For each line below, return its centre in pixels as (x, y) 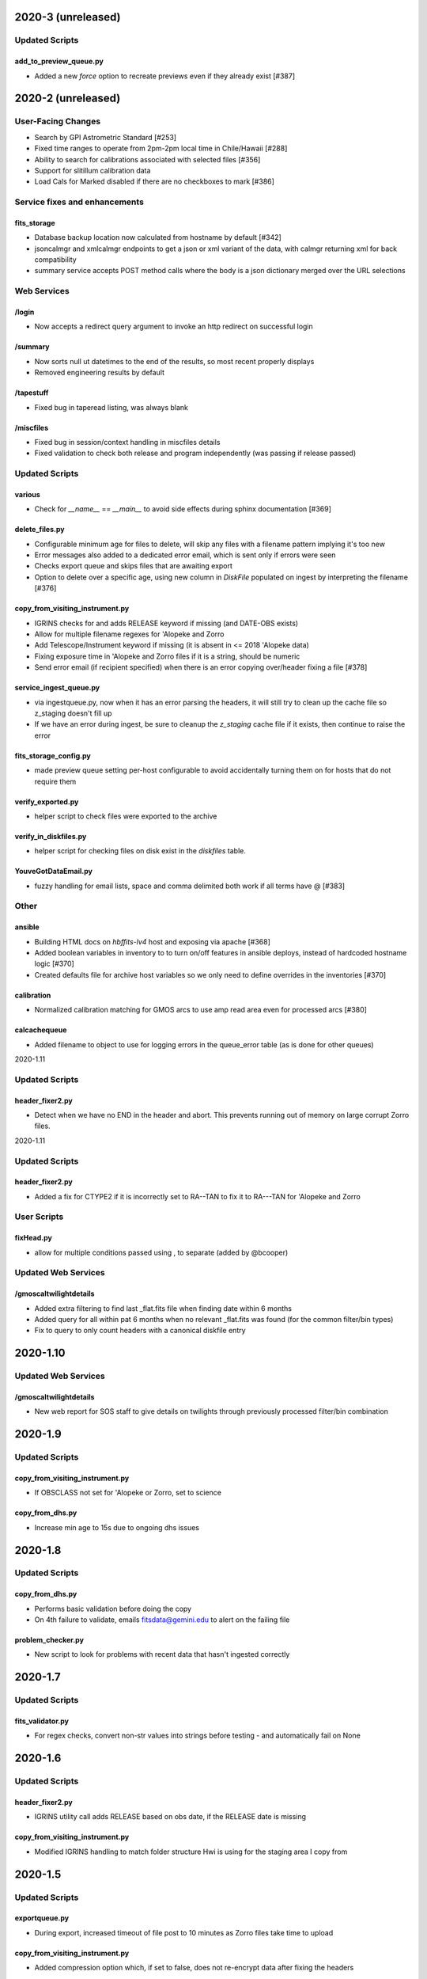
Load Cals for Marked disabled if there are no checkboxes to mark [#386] (154, 181)
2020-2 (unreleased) (68, 99)
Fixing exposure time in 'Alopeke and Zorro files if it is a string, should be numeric (167, 656)
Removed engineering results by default (100, 373)
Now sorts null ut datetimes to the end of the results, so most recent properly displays (174, 361)
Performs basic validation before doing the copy (113, 1609)
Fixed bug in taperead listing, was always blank (111, 407)
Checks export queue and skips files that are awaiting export (134, 566)
